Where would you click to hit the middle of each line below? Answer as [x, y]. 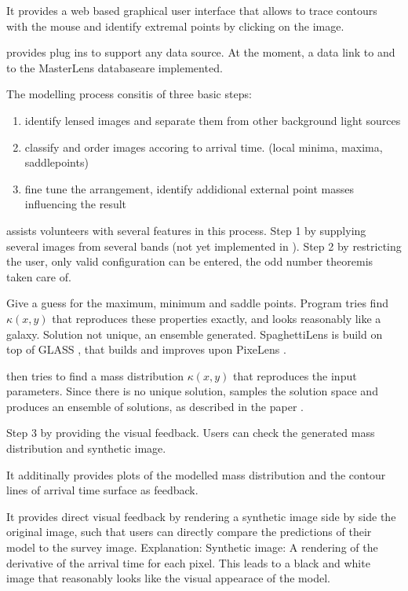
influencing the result [76, 204]
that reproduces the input [295, 375]
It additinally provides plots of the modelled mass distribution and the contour [196, 474]
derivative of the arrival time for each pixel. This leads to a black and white [188, 562]
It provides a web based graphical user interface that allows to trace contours [192, 10]
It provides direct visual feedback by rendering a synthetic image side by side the [201, 516]
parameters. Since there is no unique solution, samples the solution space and [192, 391]
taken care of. [39, 276]
